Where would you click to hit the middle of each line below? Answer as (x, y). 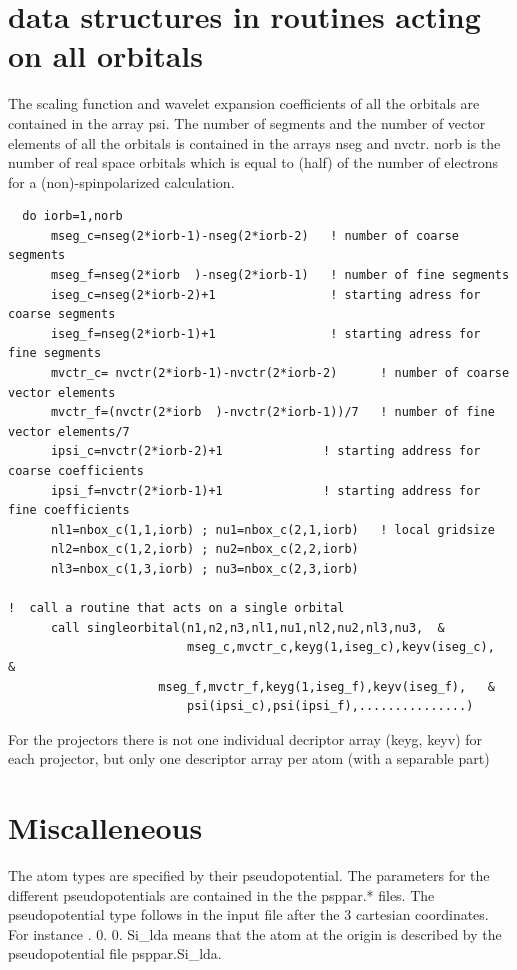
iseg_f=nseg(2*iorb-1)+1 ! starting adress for (265, 333)
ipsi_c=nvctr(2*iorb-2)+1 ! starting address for (265, 451)
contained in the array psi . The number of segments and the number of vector (247, 122)
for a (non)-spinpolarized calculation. (121, 181)
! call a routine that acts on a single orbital (176, 608)
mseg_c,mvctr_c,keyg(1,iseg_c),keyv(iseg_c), (340, 647)
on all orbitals (105, 55)
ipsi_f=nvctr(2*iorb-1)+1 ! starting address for (265, 490)
